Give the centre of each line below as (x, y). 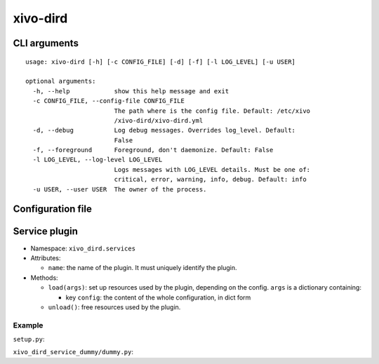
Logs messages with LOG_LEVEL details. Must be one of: (212, 169)
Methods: (45, 278)
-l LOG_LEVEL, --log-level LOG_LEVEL (98, 160)
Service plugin (46, 231)
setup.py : (29, 339)
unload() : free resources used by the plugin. (114, 307)
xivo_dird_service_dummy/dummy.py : (73, 352)
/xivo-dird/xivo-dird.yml (159, 120)
